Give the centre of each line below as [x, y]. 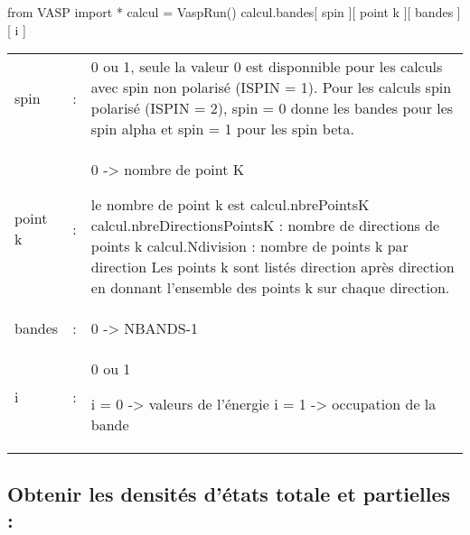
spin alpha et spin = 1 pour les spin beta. [222, 129]
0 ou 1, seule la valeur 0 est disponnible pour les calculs [267, 67]
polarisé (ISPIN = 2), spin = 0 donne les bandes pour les [272, 108]
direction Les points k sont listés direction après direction [273, 267]
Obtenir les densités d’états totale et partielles [229, 493]
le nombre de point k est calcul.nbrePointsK [230, 205]
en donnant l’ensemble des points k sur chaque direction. [270, 288]
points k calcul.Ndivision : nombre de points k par [249, 246]
